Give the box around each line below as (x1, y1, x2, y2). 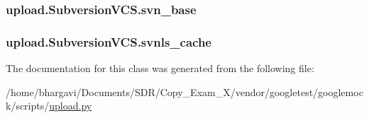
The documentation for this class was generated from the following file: (6, 61, 314, 76)
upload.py (49, 98, 92, 113)
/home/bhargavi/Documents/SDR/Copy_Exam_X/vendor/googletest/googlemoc (6, 84, 363, 99)
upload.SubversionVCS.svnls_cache (6, 33, 211, 50)
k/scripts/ (6, 98, 50, 113)
